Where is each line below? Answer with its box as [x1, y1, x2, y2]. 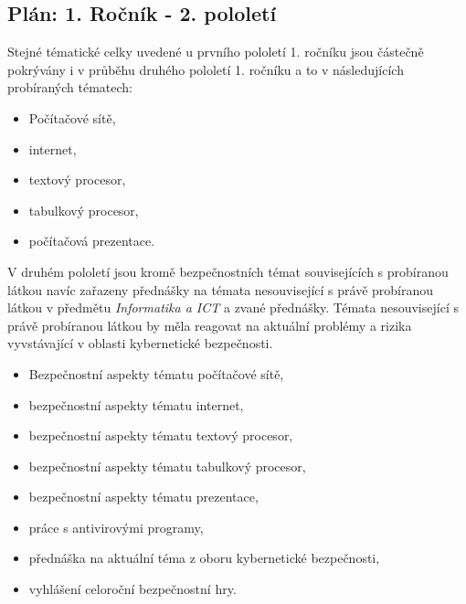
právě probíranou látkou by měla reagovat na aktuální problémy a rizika [7, 315, 412, 334]
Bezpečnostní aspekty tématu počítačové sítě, [28, 364, 284, 383]
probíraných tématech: [7, 78, 132, 97]
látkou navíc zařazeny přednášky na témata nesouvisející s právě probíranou [7, 280, 434, 299]
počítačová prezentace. [28, 231, 155, 250]
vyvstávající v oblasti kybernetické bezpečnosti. [7, 334, 273, 353]
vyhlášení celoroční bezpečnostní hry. [28, 579, 237, 599]
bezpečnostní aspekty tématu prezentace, [28, 487, 259, 506]
